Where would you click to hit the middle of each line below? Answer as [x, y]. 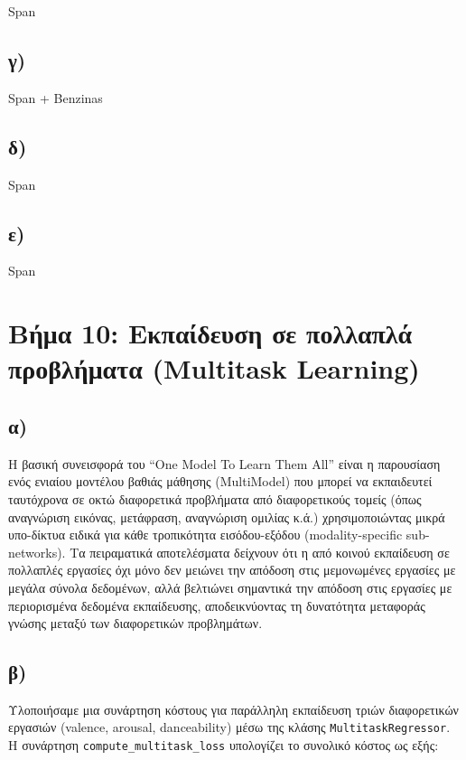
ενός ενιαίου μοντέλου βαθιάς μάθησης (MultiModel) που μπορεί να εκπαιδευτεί [220, 481]
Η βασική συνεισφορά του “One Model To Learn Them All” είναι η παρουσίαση [224, 463]
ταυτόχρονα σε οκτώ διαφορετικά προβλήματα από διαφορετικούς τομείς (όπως [215, 498]
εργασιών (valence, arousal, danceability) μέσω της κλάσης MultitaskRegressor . [229, 727]
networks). [37, 552]
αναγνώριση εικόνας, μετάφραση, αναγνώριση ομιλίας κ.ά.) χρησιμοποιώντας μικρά [227, 516]
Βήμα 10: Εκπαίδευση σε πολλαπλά [210, 333]
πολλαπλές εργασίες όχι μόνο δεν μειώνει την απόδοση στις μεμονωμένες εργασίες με [232, 570]
